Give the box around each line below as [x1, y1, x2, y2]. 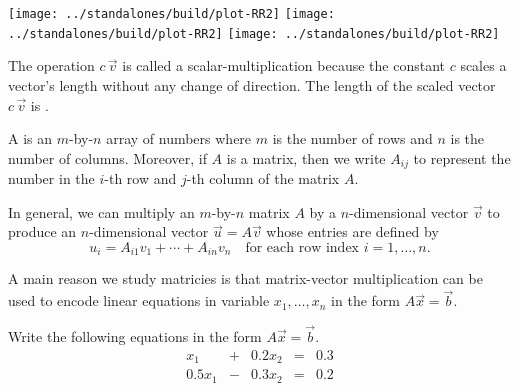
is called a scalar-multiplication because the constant [122, 55, 445, 76]
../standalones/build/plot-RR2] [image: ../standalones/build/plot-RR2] [8, 26, 500, 41]
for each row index [245, 240, 359, 255]
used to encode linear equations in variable [8, 290, 270, 311]
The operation [8, 55, 95, 76]
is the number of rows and [272, 128, 433, 149]
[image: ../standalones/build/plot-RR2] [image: [8, 7, 335, 21]
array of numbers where [106, 128, 252, 149]
